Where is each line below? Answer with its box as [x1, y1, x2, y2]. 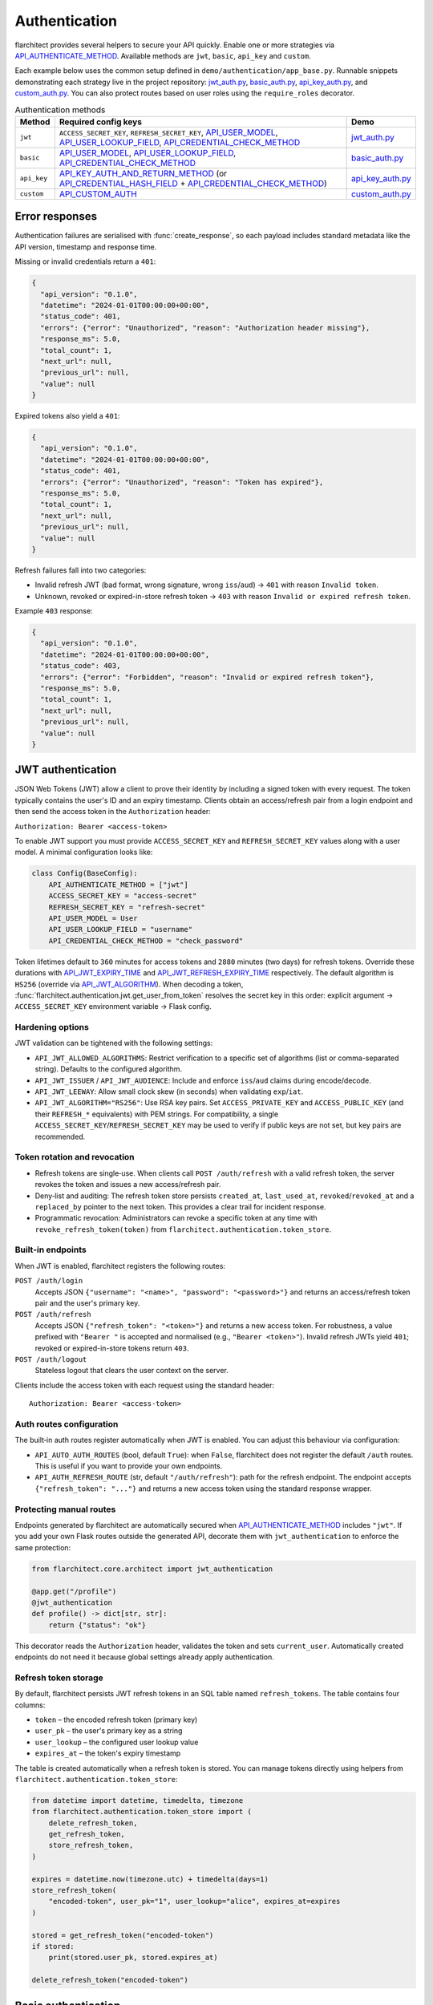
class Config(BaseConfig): [31, 869, 138, 878]
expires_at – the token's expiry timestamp [34, 1748, 181, 1758]
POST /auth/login [14, 1276, 83, 1286]
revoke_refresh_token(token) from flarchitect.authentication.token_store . [34, 1224, 332, 1234]
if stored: [31, 1942, 75, 1950]
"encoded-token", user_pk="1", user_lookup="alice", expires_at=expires [48, 1897, 341, 1906]
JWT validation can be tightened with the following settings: [14, 1039, 213, 1048]
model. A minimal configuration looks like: [14, 847, 153, 857]
